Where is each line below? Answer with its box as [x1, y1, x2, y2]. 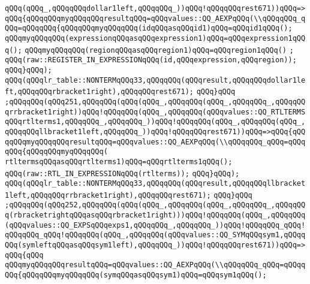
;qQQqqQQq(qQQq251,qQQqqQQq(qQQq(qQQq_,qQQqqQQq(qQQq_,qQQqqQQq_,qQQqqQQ [5, 97, 306, 106]
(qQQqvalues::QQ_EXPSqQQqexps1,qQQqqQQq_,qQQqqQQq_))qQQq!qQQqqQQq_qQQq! [5, 220, 306, 229]
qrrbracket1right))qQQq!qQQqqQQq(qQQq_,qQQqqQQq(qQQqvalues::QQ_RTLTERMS [5, 107, 306, 116]
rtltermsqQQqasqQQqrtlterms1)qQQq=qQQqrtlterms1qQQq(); [5, 157, 233, 166]
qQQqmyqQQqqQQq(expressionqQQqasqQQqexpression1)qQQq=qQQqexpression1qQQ [5, 34, 306, 43]
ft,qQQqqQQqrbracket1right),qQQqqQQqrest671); [5, 87, 194, 96]
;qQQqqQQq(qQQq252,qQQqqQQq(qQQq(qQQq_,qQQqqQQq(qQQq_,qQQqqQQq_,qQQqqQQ [5, 201, 306, 210]
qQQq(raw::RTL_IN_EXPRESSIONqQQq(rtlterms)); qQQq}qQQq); [5, 169, 240, 178]
